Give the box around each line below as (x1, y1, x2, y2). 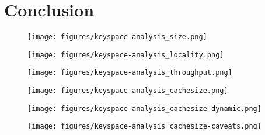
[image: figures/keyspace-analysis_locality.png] (27, 50, 224, 59)
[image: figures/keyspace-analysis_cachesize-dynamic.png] (27, 104, 261, 113)
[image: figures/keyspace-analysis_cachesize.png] (27, 86, 228, 95)
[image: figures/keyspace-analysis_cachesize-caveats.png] (27, 122, 261, 131)
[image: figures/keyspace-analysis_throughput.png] (27, 68, 232, 77)
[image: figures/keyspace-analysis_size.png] (27, 33, 207, 41)
